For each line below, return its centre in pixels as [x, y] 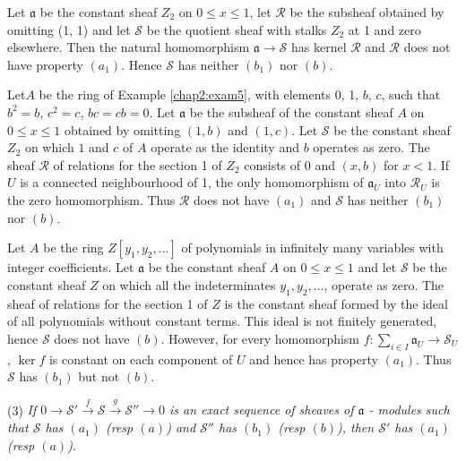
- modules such [409, 410]
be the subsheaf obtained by [367, 12]
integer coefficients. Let [71, 267]
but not [99, 376]
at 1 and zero [384, 29]
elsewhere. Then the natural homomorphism [129, 47]
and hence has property [314, 359]
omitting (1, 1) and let [69, 29]
